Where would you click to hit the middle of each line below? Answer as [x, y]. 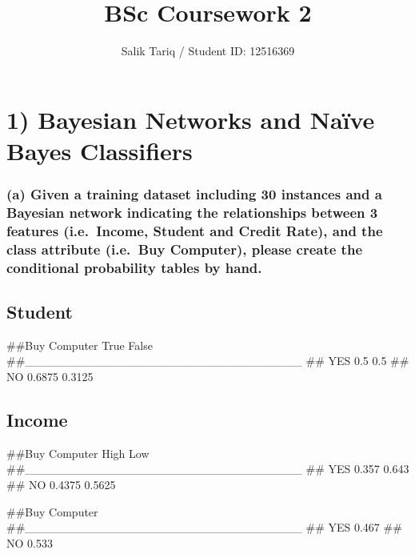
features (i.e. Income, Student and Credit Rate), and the [195, 230]
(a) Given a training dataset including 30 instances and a [194, 194]
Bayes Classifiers [100, 150]
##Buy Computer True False [80, 345]
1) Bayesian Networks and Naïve [191, 119]
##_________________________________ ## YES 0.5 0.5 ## [208, 361]
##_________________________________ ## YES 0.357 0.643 [208, 469]
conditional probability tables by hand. [134, 267]
